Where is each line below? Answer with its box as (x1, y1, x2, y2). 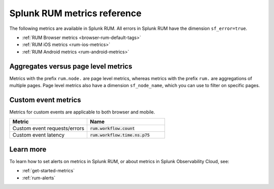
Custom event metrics (9, 95, 81, 104)
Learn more (9, 145, 47, 154)
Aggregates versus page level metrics (9, 62, 132, 70)
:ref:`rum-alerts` (22, 175, 56, 181)
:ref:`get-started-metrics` (22, 168, 75, 174)
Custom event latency (12, 132, 65, 139)
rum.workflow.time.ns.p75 (90, 132, 150, 138)
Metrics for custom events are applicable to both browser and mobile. (9, 109, 155, 115)
